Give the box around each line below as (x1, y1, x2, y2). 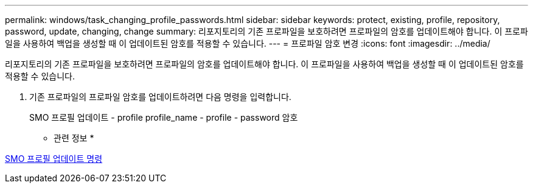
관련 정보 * (54, 133, 94, 143)
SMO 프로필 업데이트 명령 (5, 153, 103, 164)
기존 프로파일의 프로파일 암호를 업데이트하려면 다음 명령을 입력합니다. (29, 92, 291, 102)
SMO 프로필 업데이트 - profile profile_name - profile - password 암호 (29, 112, 298, 123)
